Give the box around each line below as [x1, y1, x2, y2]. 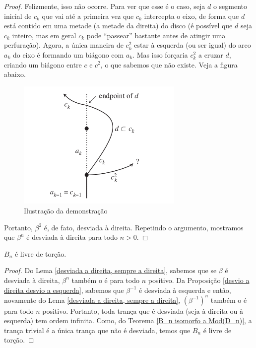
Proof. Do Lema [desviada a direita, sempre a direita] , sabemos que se [4, 265, 217, 276]
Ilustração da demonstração [24, 205, 108, 215]
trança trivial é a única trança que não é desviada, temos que [4, 325, 191, 335]
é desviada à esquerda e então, [139, 284, 231, 295]
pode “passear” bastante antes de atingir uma [86, 30, 226, 40]
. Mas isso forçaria [132, 49, 188, 60]
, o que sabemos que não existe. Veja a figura [100, 59, 238, 70]
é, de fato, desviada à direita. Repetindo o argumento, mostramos [44, 222, 244, 232]
